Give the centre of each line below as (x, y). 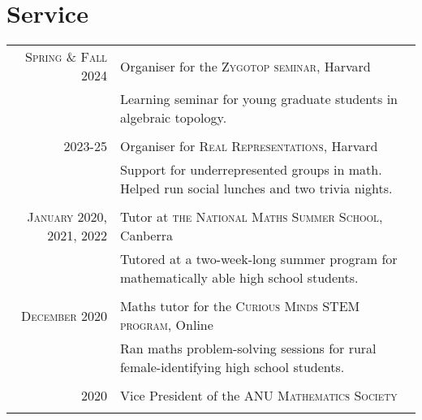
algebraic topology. (173, 118)
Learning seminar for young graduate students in (258, 99)
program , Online (166, 325)
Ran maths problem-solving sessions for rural (248, 349)
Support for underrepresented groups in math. (251, 170)
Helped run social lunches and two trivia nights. (256, 188)
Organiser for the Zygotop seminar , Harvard (245, 66)
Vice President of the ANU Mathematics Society (258, 396)
